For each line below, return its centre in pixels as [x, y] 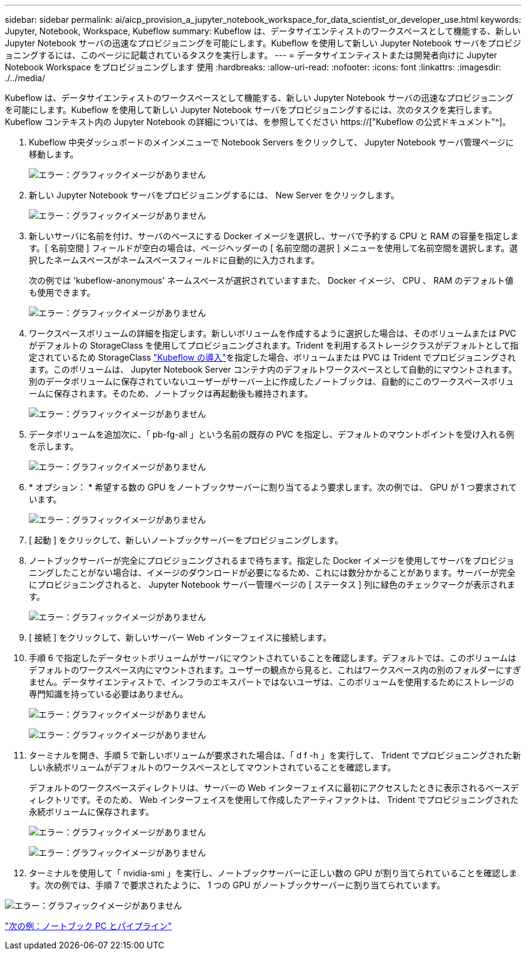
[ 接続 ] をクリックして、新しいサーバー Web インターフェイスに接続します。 [180, 637]
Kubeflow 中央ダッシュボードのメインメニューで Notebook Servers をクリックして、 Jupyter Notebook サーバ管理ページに [271, 142]
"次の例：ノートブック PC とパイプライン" [89, 926]
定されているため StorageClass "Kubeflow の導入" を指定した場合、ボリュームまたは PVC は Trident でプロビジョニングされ [272, 357]
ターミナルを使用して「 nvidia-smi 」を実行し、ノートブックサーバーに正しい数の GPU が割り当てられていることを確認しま [273, 873]
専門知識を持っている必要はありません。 [108, 694]
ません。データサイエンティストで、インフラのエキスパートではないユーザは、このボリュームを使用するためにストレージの [272, 682]
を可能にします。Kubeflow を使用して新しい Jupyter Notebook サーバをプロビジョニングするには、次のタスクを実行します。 [251, 110]
